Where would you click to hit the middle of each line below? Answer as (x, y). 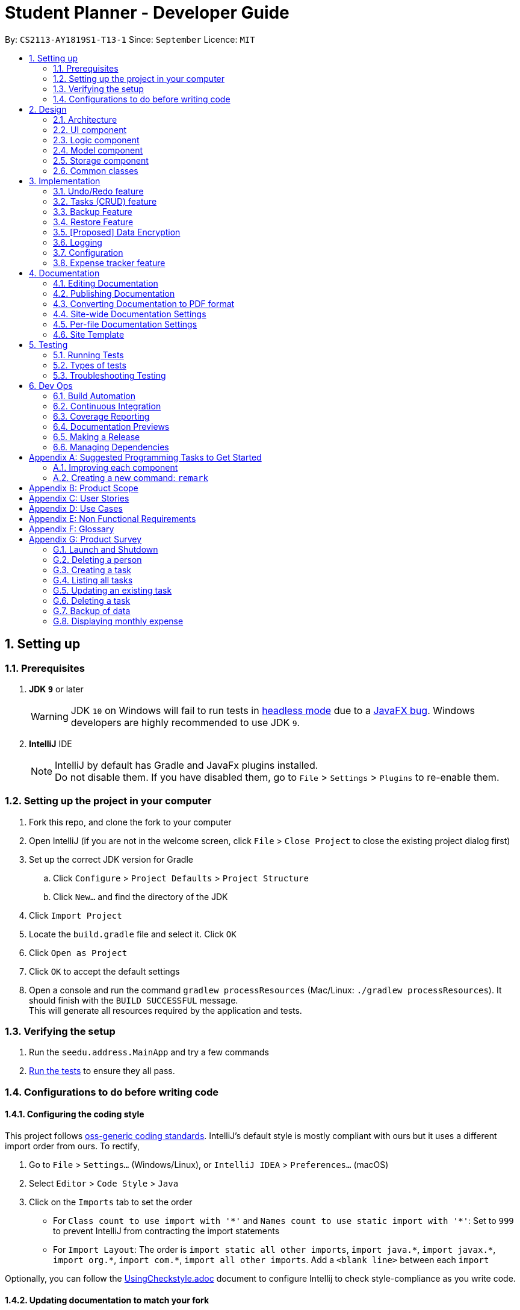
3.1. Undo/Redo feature (98, 191)
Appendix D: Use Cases (76, 508)
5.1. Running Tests (88, 355)
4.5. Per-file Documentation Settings (125, 324)
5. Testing (48, 344)
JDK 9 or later (56, 689)
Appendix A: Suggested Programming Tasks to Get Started (145, 457)
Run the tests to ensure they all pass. (102, 1071)
